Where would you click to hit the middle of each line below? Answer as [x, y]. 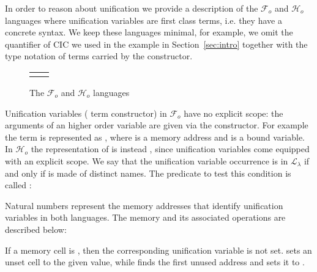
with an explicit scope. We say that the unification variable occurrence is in [147, 160]
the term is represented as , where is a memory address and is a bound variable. [155, 137]
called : [18, 185]
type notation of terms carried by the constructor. [99, 56]
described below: [36, 229]
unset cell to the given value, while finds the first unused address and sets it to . [155, 262]
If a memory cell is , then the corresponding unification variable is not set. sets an [158, 250]
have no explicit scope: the [233, 113]
